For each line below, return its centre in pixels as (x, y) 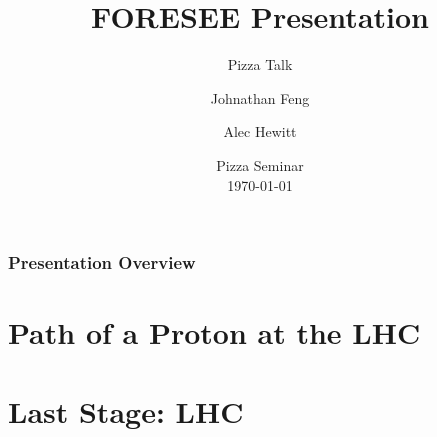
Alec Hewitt (260, 131)
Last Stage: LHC (126, 410)
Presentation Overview (102, 262)
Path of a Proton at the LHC (214, 332)
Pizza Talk (260, 64)
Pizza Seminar (260, 164)
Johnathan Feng (260, 97)
